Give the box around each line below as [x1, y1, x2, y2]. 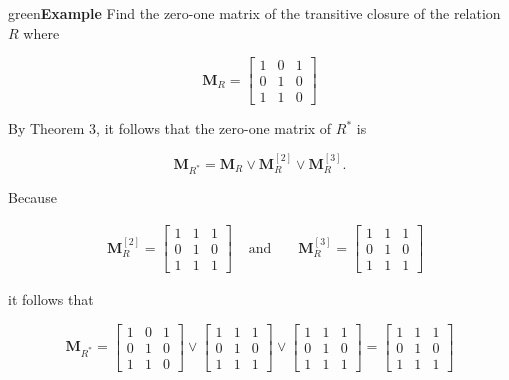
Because [8, 187, 57, 208]
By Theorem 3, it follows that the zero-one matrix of [8, 118, 332, 139]
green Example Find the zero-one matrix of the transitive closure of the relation [8, 3, 501, 23]
